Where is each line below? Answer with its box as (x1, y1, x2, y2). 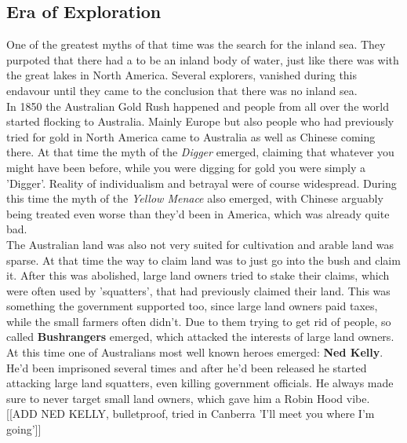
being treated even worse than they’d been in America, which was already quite (6, 205, 390, 222)
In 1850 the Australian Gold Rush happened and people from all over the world (6, 97, 389, 114)
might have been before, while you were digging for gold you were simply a (6, 159, 365, 175)
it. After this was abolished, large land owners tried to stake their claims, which (6, 267, 390, 284)
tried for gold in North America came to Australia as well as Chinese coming (6, 128, 376, 145)
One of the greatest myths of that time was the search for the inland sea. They (6, 36, 386, 53)
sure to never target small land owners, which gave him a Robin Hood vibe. (6, 390, 370, 406)
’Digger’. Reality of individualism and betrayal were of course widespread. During (6, 174, 397, 191)
